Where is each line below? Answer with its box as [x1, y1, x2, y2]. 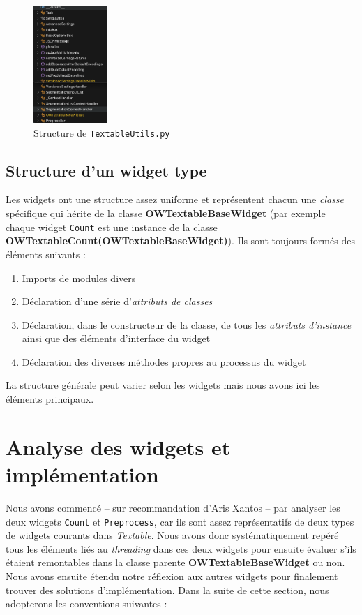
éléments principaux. [6, 392, 94, 406]
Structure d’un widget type [6, 159, 207, 181]
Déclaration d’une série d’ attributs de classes [22, 294, 213, 309]
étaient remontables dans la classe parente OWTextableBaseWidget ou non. [6, 555, 345, 570]
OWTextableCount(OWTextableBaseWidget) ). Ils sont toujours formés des [6, 233, 355, 248]
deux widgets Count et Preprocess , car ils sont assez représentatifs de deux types [6, 514, 354, 528]
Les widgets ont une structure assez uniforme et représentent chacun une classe [6, 192, 345, 207]
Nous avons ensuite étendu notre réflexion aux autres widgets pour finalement [6, 569, 338, 583]
